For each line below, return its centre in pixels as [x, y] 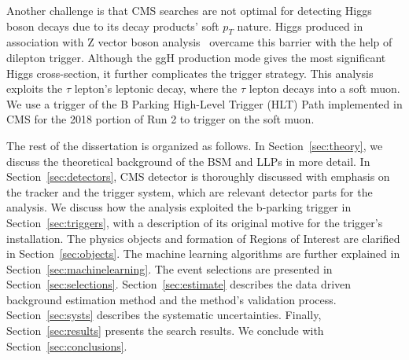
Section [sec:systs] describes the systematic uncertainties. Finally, [164, 315]
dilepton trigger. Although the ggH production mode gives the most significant [196, 57]
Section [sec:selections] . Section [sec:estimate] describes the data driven [179, 284]
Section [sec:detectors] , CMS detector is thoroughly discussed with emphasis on [198, 176]
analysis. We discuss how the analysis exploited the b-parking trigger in [179, 207]
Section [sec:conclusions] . [67, 345]
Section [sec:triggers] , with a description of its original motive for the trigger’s [195, 222]
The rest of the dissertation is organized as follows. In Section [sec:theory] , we [195, 145]
